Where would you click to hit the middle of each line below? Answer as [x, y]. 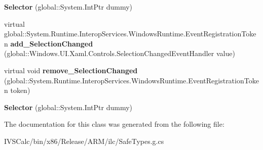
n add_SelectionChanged [49, 43]
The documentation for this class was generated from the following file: [114, 124]
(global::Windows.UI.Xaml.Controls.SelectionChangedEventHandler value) [120, 53]
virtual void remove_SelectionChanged [71, 70]
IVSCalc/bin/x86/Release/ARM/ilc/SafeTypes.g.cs [84, 141]
